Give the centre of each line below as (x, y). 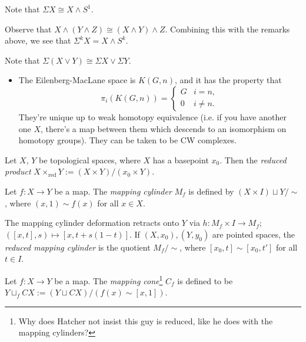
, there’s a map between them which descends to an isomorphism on (164, 128)
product (18, 171)
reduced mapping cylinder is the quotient (78, 247)
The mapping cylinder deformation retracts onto (92, 223)
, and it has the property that (228, 80)
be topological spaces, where (90, 160)
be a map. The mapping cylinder (113, 191)
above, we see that (38, 40)
